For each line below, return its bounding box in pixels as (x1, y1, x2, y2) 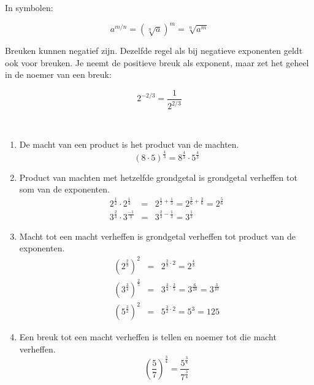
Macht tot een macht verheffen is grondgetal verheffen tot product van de (19, 229, 296, 242)
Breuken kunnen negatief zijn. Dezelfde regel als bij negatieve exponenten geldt (5, 44, 303, 57)
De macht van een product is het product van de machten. (19, 137, 239, 150)
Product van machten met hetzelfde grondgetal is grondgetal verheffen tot (19, 170, 297, 183)
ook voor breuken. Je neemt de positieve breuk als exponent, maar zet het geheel (5, 56, 309, 69)
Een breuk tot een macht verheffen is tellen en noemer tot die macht (19, 330, 277, 343)
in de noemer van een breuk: (5, 68, 112, 81)
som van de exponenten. (19, 183, 110, 196)
